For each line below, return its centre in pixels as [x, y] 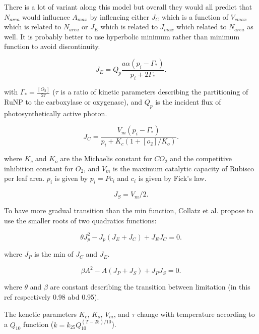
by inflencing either [120, 16]
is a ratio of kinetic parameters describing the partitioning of [154, 92]
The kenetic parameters [41, 314]
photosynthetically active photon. [56, 113]
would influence [46, 16]
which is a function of [195, 16]
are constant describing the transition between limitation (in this [150, 287]
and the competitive [201, 158]
